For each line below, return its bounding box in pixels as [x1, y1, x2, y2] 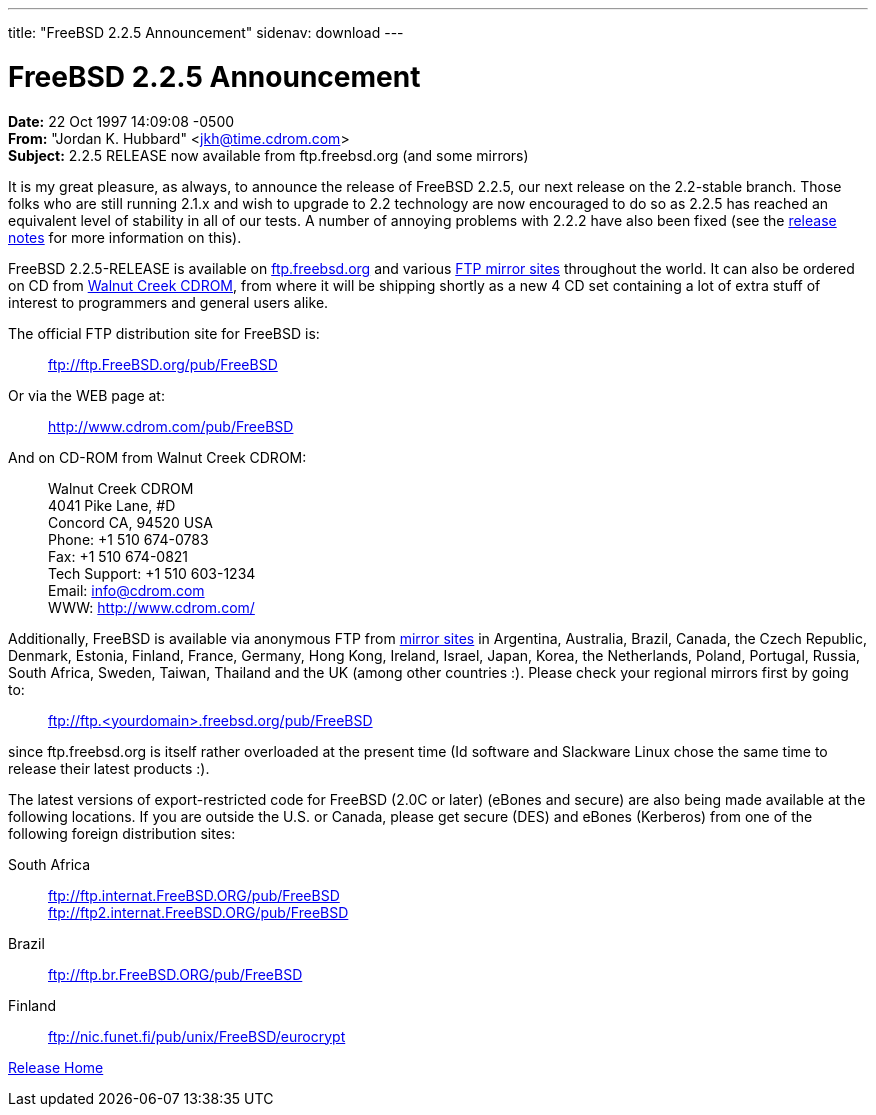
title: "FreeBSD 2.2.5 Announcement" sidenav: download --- [8, 24, 404, 41]
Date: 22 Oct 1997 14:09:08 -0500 [8, 112, 235, 130]
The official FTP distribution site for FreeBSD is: [8, 324, 320, 342]
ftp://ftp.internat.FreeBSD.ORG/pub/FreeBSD [48, 886, 340, 904]
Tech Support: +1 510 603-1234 [48, 564, 256, 582]
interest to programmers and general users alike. [8, 293, 329, 311]
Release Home [8, 1058, 104, 1076]
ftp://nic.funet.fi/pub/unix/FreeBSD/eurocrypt [48, 1027, 346, 1045]
